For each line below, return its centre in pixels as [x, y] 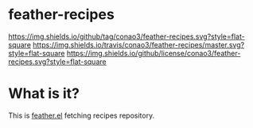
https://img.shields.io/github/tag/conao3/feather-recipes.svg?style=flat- [127, 36]
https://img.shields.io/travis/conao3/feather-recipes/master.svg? [139, 44]
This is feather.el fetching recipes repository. [82, 115]
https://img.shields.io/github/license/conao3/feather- [154, 53]
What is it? [44, 94]
